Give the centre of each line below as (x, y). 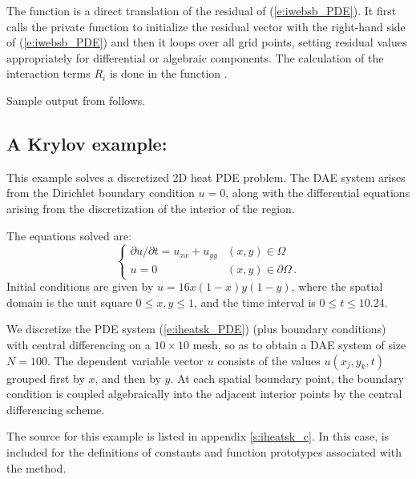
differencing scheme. (56, 409)
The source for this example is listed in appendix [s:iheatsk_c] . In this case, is (198, 436)
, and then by (128, 378)
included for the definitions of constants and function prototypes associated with (204, 451)
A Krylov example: (87, 143)
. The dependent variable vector (125, 360)
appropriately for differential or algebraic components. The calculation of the (195, 57)
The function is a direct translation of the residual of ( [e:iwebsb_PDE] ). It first (202, 10)
